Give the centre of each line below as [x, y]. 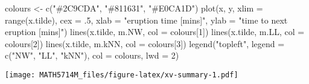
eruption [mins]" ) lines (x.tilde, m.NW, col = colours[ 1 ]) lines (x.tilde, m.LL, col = [155, 32]
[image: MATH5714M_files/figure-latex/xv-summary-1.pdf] [122, 75]
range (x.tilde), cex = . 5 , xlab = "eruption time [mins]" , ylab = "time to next [146, 20]
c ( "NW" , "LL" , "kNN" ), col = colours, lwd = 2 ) [92, 55]
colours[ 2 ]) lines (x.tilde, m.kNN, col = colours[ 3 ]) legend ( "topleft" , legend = [145, 43]
